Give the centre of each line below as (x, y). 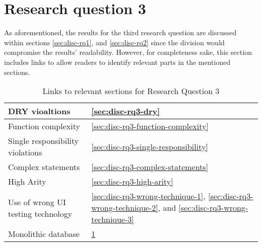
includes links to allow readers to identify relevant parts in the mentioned (117, 62)
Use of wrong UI (37, 202)
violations (25, 152)
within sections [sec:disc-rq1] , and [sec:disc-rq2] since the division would (114, 42)
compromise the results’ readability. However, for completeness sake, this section (128, 52)
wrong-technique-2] (125, 208)
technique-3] (113, 219)
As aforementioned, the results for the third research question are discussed (120, 32)
